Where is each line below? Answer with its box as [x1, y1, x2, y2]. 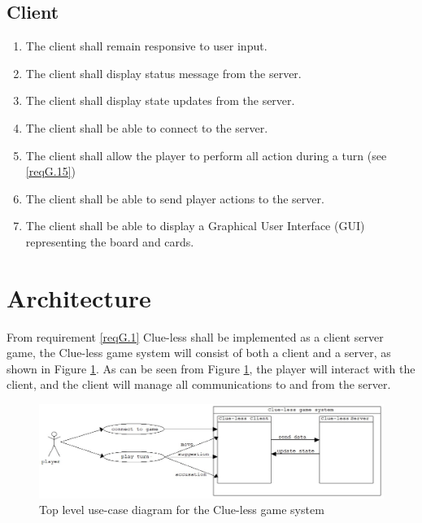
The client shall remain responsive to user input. [25, 37, 268, 54]
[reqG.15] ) [25, 163, 76, 180]
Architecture [7, 281, 151, 314]
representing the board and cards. [25, 233, 194, 250]
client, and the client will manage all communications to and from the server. [7, 376, 391, 393]
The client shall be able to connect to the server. [25, 119, 268, 136]
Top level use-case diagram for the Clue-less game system [39, 501, 324, 518]
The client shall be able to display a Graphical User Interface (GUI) [25, 217, 365, 234]
